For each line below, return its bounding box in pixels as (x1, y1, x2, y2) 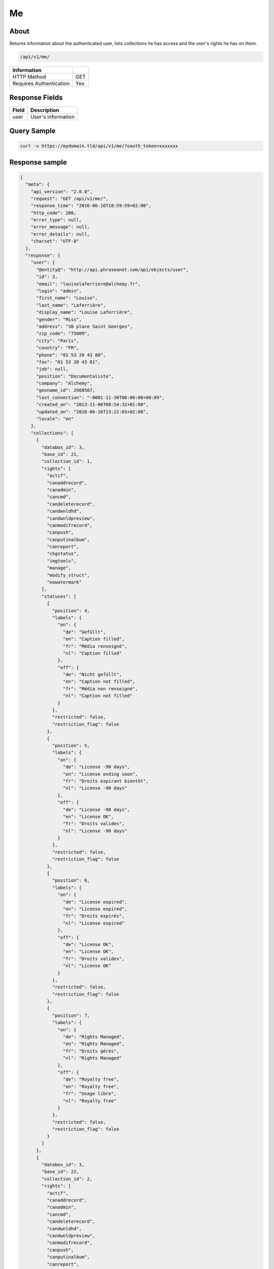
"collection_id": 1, (41, 458, 93, 464)
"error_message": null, (30, 224, 90, 230)
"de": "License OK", (62, 942, 114, 947)
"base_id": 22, (41, 1169, 80, 1175)
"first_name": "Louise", (36, 295, 98, 301)
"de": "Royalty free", (62, 1077, 119, 1082)
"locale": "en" (36, 416, 74, 422)
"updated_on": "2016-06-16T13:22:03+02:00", (36, 409, 149, 415)
